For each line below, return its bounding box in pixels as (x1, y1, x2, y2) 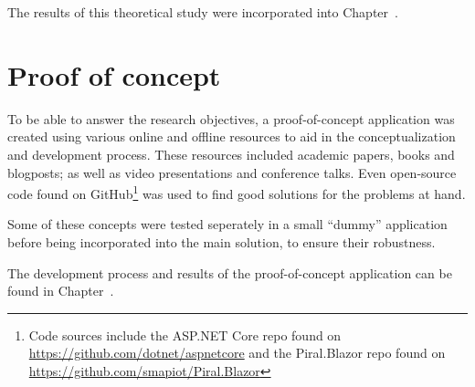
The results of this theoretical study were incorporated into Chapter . (7, 3, 398, 21)
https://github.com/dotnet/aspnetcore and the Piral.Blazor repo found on (28, 343, 446, 362)
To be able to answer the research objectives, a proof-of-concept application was (7, 109, 455, 128)
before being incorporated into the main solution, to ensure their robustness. (7, 232, 436, 251)
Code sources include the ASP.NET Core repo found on (28, 325, 342, 344)
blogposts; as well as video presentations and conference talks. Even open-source (7, 162, 457, 182)
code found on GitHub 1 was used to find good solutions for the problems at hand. (7, 182, 466, 203)
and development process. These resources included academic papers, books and (7, 144, 455, 163)
